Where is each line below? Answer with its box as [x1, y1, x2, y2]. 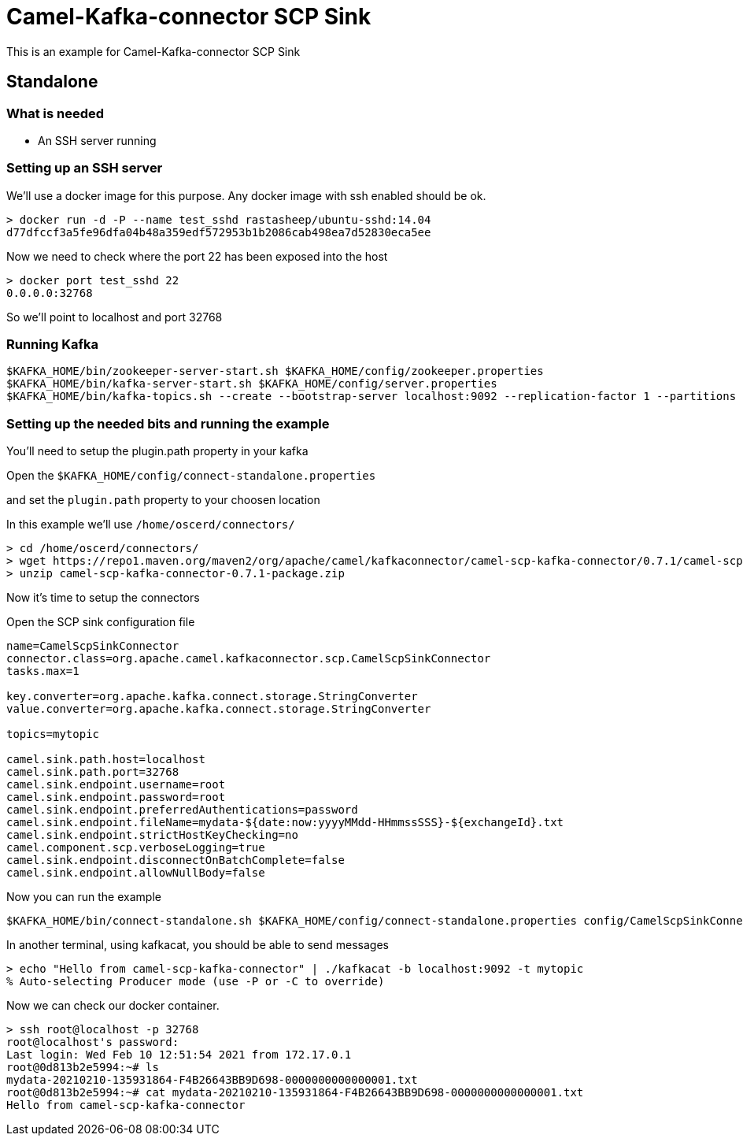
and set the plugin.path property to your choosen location [6, 493, 320, 507]
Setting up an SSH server [6, 160, 163, 176]
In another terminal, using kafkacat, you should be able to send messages [6, 938, 389, 952]
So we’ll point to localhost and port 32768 [6, 310, 223, 324]
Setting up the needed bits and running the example [6, 415, 330, 432]
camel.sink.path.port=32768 [6, 766, 179, 779]
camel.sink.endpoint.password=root [6, 791, 226, 804]
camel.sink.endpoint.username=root [6, 778, 226, 792]
